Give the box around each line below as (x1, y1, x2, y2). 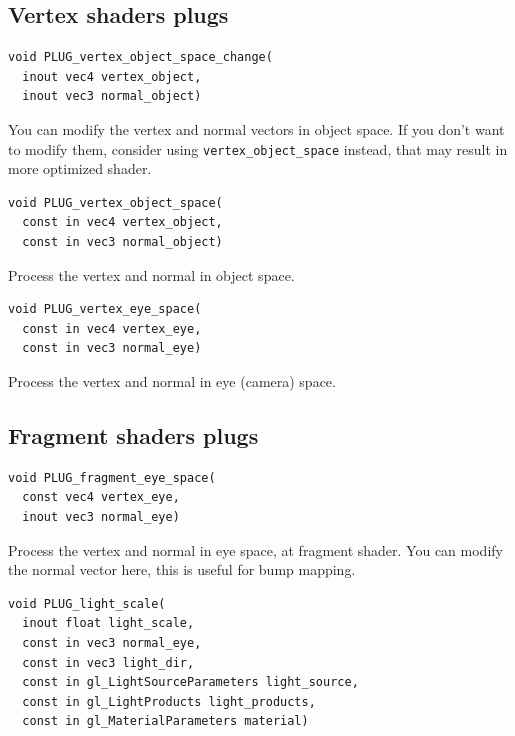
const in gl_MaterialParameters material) (22, 714, 309, 729)
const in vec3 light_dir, (22, 655, 195, 670)
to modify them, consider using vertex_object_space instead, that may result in (8, 138, 508, 159)
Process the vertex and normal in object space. (8, 264, 295, 285)
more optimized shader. (8, 158, 152, 179)
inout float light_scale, (22, 616, 195, 631)
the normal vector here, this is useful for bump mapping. (8, 559, 356, 580)
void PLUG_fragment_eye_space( (8, 470, 216, 485)
